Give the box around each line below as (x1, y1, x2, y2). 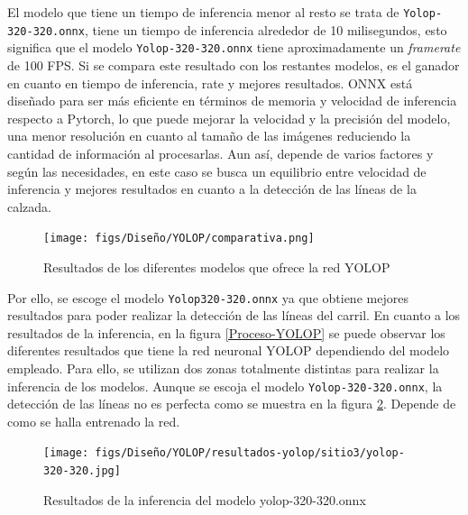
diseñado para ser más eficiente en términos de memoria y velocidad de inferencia (7, 91, 457, 110)
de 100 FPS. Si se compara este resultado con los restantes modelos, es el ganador (7, 55, 460, 74)
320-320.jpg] (43, 464, 121, 478)
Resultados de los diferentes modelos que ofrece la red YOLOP (43, 257, 390, 276)
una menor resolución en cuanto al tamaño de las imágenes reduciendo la (7, 126, 411, 145)
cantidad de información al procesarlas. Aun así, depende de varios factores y (7, 143, 434, 162)
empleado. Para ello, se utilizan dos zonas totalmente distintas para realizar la (7, 359, 439, 377)
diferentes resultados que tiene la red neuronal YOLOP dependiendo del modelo (7, 341, 450, 360)
